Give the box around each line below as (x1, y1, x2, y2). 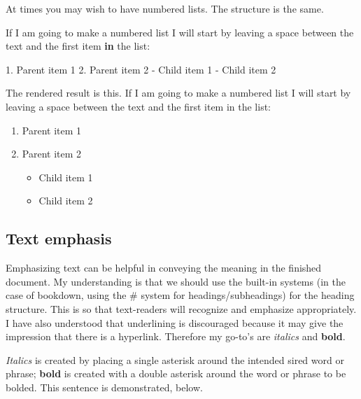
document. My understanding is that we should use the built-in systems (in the (6, 274, 346, 288)
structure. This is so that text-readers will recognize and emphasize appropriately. (6, 301, 357, 316)
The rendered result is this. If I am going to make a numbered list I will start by (6, 85, 351, 100)
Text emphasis (6, 227, 112, 249)
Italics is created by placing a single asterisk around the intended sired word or (6, 352, 344, 367)
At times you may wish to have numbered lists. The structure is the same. (6, 1, 324, 15)
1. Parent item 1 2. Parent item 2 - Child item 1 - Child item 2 (6, 62, 276, 76)
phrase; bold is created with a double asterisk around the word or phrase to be (6, 366, 346, 381)
